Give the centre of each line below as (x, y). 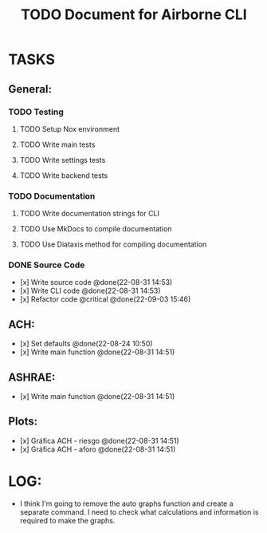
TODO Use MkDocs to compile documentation (96, 229)
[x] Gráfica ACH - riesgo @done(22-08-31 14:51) (99, 440)
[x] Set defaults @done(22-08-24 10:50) (86, 344)
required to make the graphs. (67, 520)
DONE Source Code (47, 265)
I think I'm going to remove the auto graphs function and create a (126, 503)
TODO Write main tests (57, 144)
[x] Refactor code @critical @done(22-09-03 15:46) (105, 299)
